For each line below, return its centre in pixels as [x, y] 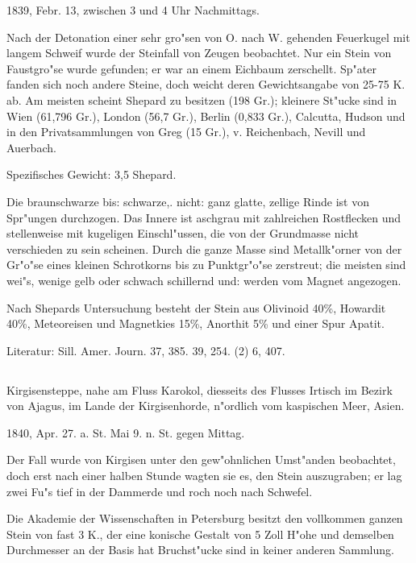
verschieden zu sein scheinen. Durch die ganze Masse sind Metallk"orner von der [204, 248]
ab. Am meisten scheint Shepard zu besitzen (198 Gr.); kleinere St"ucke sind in [202, 99]
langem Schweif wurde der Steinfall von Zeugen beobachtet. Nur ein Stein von [199, 53]
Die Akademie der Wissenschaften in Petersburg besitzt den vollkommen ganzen [205, 518]
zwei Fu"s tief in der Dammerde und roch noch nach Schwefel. [160, 491]
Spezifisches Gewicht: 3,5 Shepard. [92, 174]
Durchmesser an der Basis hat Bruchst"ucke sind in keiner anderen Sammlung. [200, 550]
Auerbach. [31, 147]
